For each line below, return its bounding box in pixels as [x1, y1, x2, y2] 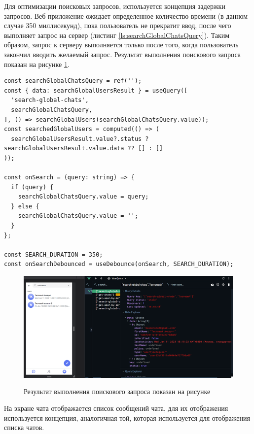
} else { [11, 202, 39, 210]
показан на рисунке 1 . [4, 59, 70, 69]
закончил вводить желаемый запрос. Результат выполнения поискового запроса [4, 49, 241, 59]
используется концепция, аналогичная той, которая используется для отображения [4, 412, 250, 423]
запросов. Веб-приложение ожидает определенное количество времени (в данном [4, 10, 248, 21]
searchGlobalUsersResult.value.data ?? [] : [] [4, 145, 163, 152]
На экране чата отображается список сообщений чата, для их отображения [4, 402, 228, 413]
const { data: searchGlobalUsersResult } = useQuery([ [4, 87, 188, 94]
